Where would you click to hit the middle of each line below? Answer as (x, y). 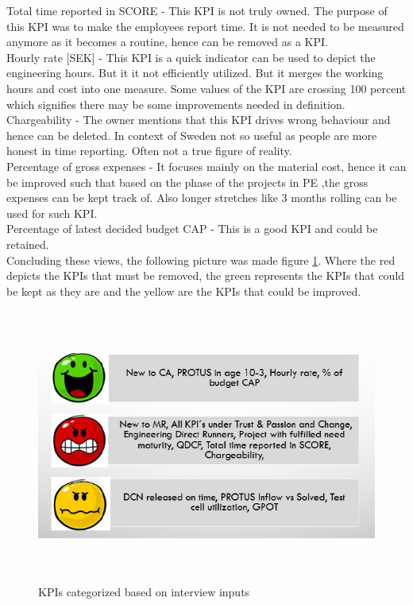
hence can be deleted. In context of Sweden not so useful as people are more (192, 135)
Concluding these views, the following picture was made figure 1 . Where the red (201, 260)
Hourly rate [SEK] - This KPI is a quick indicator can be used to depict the (191, 57)
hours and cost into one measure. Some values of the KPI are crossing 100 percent (206, 88)
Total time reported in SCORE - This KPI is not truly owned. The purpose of (197, 10)
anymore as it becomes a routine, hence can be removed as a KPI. (167, 42)
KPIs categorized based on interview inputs (144, 592)
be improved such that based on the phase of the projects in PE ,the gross (187, 182)
